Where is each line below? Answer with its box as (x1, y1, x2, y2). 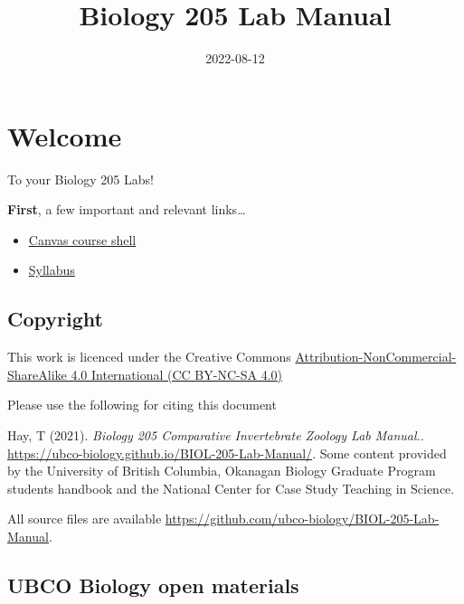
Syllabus (28, 260, 75, 279)
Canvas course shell (28, 230, 137, 249)
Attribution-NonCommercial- (295, 347, 457, 366)
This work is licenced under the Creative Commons (7, 347, 291, 366)
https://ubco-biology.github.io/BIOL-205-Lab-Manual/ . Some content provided (7, 443, 447, 462)
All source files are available (7, 509, 162, 528)
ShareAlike (7, 364, 67, 383)
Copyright (7, 305, 103, 333)
